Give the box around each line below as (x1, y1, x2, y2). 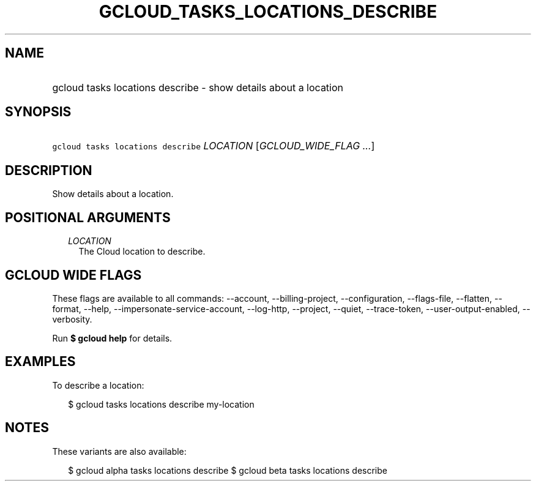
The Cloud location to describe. (78, 246, 206, 257)
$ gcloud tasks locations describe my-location (68, 398, 255, 409)
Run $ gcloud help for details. (52, 332, 173, 343)
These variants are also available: (52, 446, 187, 457)
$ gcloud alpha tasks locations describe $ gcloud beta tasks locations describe (68, 465, 387, 476)
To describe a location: (52, 379, 144, 391)
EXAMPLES (5, 354, 76, 370)
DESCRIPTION (5, 162, 92, 178)
